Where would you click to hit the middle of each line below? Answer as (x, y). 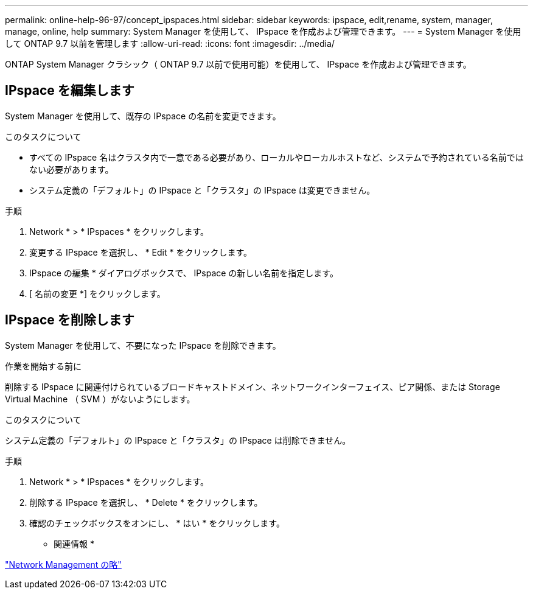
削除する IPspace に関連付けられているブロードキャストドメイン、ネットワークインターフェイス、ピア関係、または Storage (253, 386)
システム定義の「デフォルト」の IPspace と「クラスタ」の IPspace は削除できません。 (178, 440)
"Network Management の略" (63, 564)
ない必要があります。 (71, 169)
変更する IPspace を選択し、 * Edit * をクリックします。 (141, 252)
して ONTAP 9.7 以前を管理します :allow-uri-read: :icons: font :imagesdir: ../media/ (170, 44)
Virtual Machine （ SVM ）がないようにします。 (100, 399)
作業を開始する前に (43, 366)
